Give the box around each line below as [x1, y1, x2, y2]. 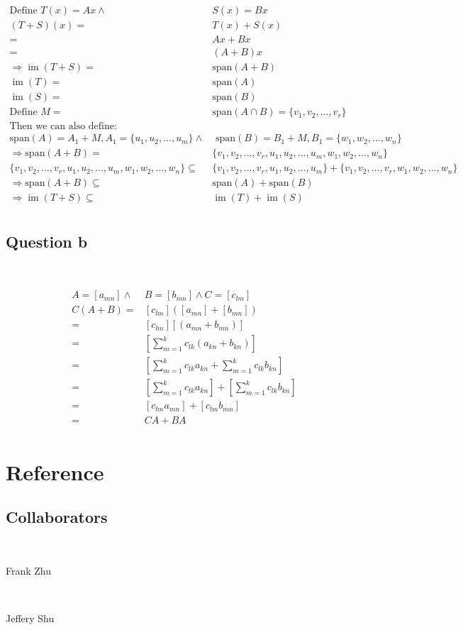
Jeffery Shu [6, 610, 55, 625]
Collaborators [6, 506, 108, 528]
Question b [6, 230, 88, 252]
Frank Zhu [6, 563, 52, 577]
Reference [6, 457, 104, 486]
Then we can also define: [9, 121, 117, 132]
